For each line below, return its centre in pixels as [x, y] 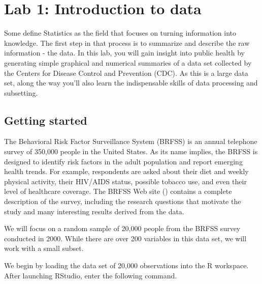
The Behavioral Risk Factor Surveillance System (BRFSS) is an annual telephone [131, 141]
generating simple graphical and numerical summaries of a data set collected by [128, 62]
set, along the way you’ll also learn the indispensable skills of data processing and [131, 83]
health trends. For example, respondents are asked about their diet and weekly [126, 171]
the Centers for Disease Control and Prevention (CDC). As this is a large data [126, 73]
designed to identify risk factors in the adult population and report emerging [123, 161]
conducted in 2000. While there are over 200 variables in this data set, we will [125, 238]
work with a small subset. [44, 248]
